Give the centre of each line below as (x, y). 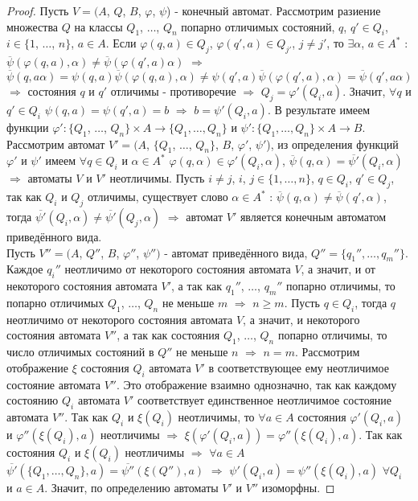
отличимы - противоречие (173, 91)
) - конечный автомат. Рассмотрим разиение (274, 10)
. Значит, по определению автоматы (131, 487)
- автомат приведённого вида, (236, 252)
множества (33, 26)
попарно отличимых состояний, (258, 26)
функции (28, 127)
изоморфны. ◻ (298, 487)
